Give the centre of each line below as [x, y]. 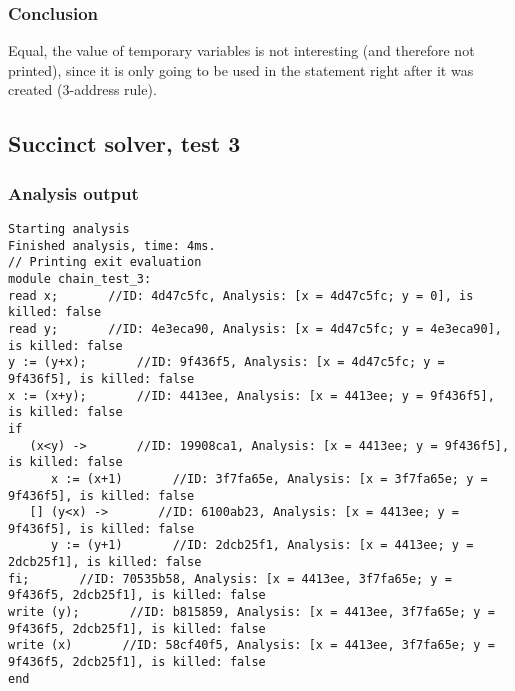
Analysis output [73, 192]
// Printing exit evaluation [105, 262]
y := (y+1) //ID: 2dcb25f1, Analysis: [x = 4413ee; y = [262, 545]
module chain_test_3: [80, 278]
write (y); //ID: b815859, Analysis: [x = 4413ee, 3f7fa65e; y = [251, 612]
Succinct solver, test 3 [124, 143]
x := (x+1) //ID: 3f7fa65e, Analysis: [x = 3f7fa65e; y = [269, 478]
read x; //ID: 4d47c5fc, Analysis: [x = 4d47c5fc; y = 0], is [241, 295]
